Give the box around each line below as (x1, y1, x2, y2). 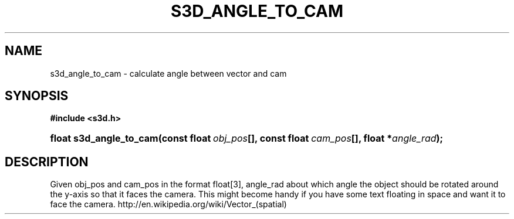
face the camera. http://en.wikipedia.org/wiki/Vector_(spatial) (50, 199, 287, 210)
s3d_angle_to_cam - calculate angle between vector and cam (50, 68, 287, 78)
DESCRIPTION (5, 154, 89, 169)
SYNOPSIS (5, 88, 69, 104)
